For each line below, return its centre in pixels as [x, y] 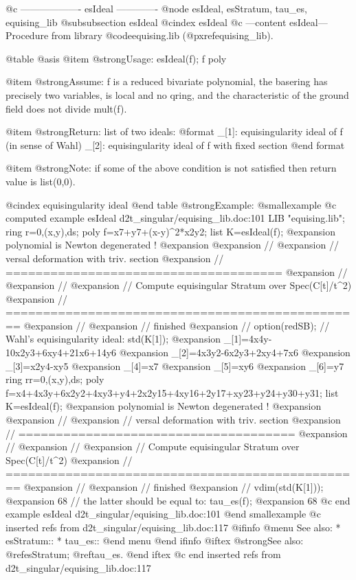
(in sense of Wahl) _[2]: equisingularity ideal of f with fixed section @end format [175, 144]
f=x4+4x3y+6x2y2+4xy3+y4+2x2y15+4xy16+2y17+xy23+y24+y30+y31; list [172, 392]
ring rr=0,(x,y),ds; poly [55, 379]
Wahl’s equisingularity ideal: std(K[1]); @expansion [113, 339]
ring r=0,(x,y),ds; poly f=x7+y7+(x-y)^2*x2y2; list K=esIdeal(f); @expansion [170, 231]
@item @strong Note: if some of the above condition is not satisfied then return [171, 168]
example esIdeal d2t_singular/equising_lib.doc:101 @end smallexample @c [163, 514]
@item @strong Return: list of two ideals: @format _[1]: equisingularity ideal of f [174, 131]
